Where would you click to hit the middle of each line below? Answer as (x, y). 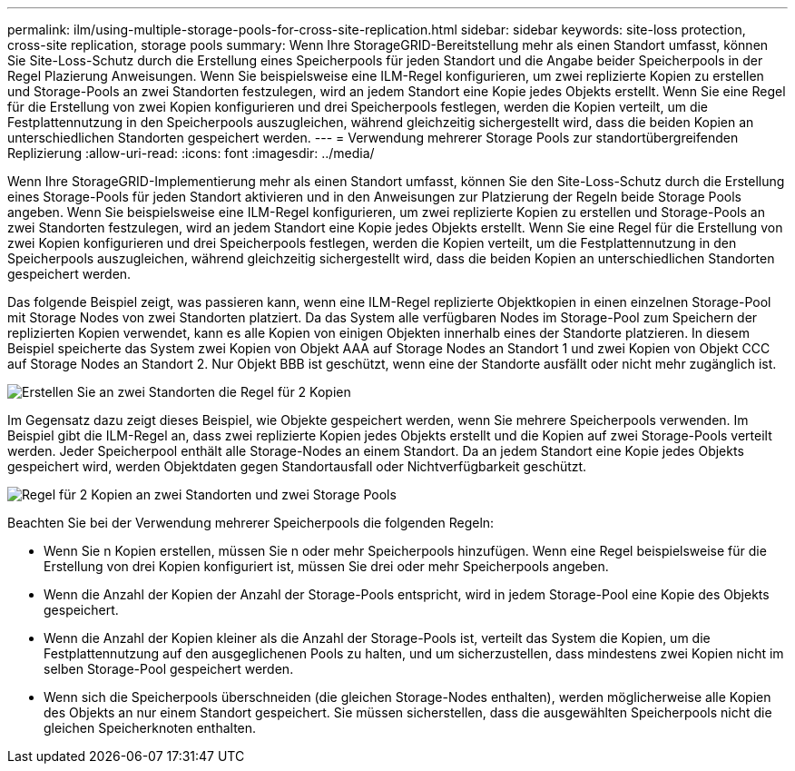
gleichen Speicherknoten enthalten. (150, 728)
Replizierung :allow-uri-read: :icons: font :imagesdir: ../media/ (191, 153)
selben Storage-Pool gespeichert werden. (169, 669)
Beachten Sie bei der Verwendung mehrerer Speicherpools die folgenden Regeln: (251, 523)
